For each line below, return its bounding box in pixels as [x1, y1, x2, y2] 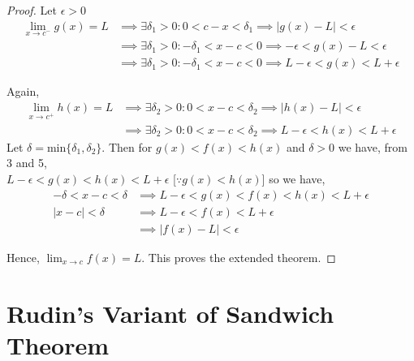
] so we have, [261, 170, 326, 187]
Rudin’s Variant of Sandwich [6, 296, 334, 329]
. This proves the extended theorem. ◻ [141, 248, 336, 265]
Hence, [6, 248, 40, 265]
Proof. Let [6, 2, 57, 18]
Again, [6, 83, 40, 100]
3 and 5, [6, 154, 47, 171]
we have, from [338, 138, 408, 155]
